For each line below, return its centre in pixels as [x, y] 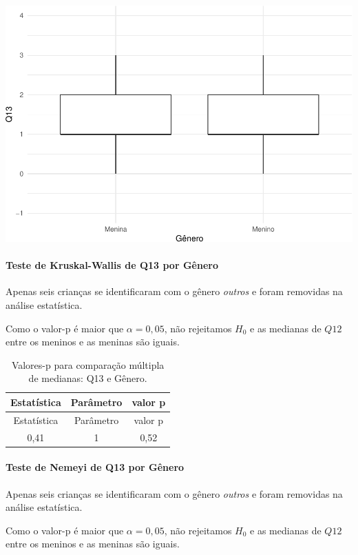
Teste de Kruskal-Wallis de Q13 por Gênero [112, 265]
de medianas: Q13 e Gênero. [88, 378]
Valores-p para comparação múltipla [88, 364]
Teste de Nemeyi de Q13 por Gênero [95, 467]
